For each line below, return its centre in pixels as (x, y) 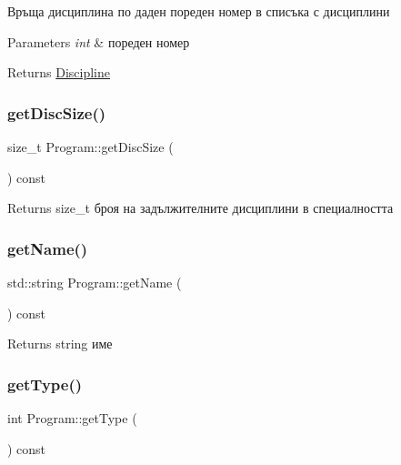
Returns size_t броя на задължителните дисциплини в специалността (200, 208)
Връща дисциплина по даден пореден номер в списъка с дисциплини (199, 11)
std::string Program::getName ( (95, 282)
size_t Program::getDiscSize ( (90, 147)
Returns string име (60, 344)
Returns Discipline (59, 72)
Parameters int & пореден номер (99, 41)
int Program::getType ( (72, 418)
